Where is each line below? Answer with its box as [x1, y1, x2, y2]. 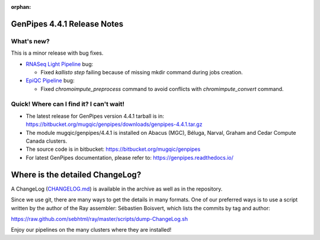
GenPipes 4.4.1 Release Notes [11, 18, 124, 29]
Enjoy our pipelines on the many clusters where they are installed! [11, 226, 172, 233]
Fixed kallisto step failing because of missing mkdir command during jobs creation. [40, 68, 243, 75]
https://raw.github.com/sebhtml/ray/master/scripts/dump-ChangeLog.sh [11, 215, 188, 222]
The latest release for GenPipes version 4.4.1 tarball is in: [25, 112, 164, 119]
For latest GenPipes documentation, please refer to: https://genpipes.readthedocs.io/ [25, 154, 234, 161]
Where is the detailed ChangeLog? [11, 169, 142, 179]
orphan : [11, 4, 31, 10]
